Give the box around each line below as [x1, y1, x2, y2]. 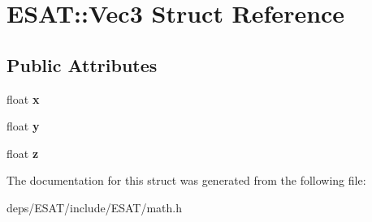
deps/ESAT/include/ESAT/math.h [6, 199, 182, 216]
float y [6, 117, 40, 134]
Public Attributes [6, 52, 158, 77]
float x [6, 90, 40, 107]
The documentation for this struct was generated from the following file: [6, 172, 366, 189]
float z [6, 144, 39, 161]
